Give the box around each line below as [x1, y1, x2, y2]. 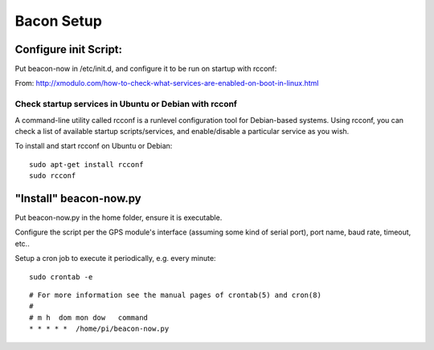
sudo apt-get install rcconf [29, 160, 144, 169]
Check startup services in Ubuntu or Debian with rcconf [14, 99, 237, 110]
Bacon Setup [14, 12, 102, 30]
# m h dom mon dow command [29, 313, 149, 322]
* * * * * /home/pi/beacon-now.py [29, 324, 170, 333]
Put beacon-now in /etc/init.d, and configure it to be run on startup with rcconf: [14, 64, 277, 74]
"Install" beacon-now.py [14, 191, 142, 205]
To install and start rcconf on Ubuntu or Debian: [14, 141, 173, 151]
